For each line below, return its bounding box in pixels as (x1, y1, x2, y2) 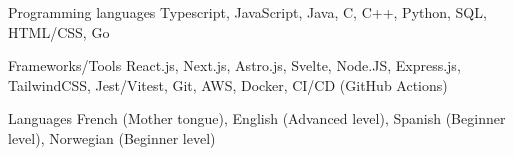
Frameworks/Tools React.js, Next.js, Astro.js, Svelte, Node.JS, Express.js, (8, 55, 461, 76)
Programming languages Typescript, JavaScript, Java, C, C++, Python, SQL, (8, 2, 487, 22)
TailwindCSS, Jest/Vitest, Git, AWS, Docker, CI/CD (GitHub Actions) (8, 74, 448, 95)
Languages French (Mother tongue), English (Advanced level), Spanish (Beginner (8, 108, 506, 129)
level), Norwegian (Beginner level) (8, 127, 216, 148)
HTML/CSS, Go (8, 21, 110, 42)
